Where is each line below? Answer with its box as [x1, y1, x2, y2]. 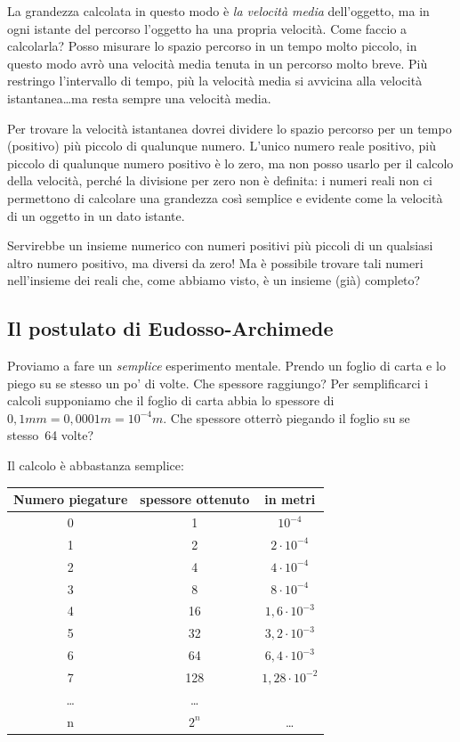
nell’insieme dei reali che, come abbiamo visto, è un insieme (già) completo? [7, 271, 421, 289]
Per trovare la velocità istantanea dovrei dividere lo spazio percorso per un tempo [7, 118, 452, 137]
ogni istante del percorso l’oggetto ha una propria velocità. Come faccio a [7, 19, 408, 37]
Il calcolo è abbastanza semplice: [7, 456, 184, 475]
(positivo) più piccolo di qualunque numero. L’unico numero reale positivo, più [7, 136, 436, 155]
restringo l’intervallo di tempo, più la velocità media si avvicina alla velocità [7, 71, 423, 90]
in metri [264, 490, 316, 509]
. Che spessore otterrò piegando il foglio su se [163, 408, 410, 427]
